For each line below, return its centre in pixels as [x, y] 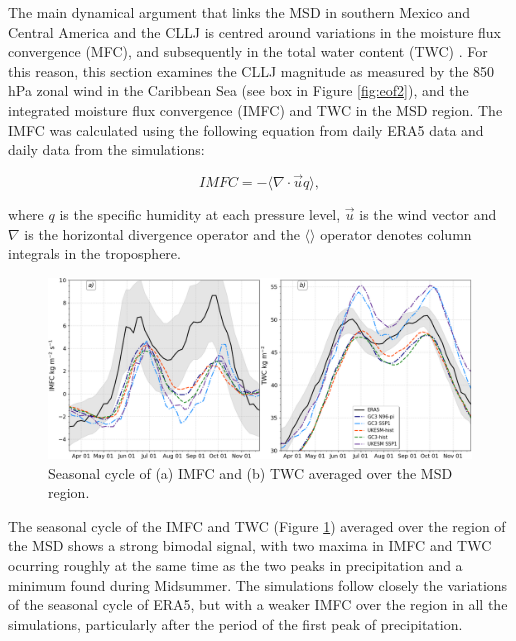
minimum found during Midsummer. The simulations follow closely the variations [258, 584]
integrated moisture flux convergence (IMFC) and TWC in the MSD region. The [255, 109]
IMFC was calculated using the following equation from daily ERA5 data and [246, 129]
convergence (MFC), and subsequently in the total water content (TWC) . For [248, 51]
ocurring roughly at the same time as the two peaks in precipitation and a [235, 565]
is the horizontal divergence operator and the [162, 233]
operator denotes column [396, 233]
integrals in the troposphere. [94, 253]
